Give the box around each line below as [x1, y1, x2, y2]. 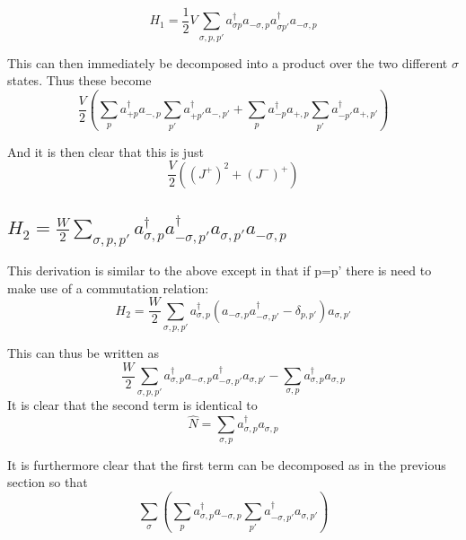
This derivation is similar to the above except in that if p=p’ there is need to [7, 260, 432, 279]
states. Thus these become [7, 71, 152, 90]
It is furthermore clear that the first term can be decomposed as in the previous [7, 455, 446, 474]
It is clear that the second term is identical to [7, 396, 258, 414]
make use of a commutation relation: [7, 278, 209, 297]
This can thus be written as [7, 343, 160, 361]
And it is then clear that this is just [7, 142, 204, 161]
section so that [7, 473, 88, 492]
